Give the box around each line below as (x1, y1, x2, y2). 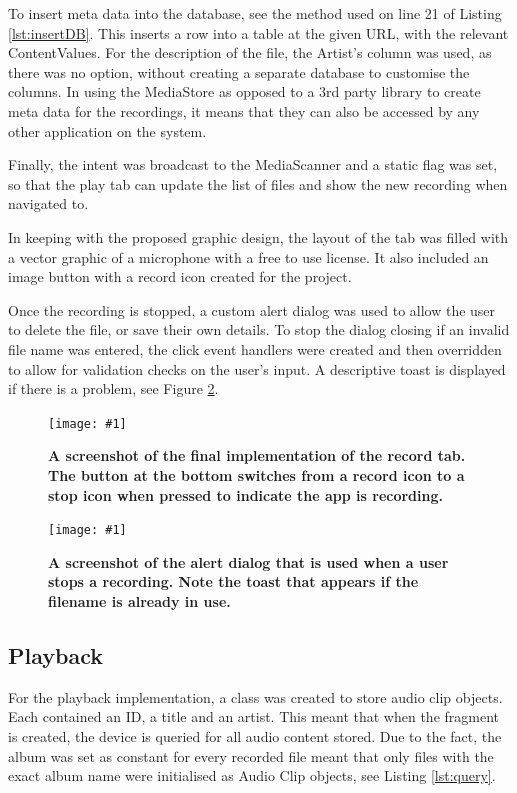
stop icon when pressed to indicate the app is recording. (48, 484, 443, 505)
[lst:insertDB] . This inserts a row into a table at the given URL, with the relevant (8, 22, 509, 43)
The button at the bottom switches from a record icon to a (48, 464, 465, 485)
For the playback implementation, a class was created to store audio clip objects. (8, 686, 503, 707)
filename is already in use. (48, 590, 231, 611)
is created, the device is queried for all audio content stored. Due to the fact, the (8, 725, 502, 746)
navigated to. (8, 193, 89, 214)
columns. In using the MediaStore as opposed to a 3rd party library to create (8, 81, 481, 102)
